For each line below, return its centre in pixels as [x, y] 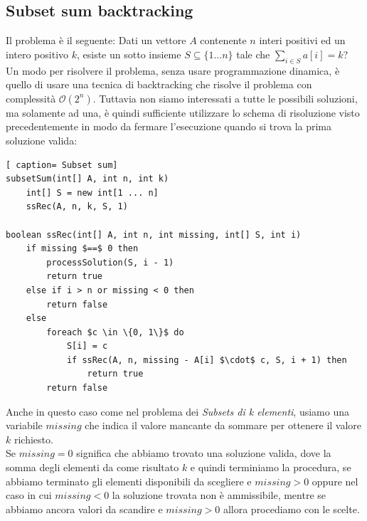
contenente [223, 40]
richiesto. [33, 439]
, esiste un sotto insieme [129, 54]
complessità [31, 98]
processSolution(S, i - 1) [110, 262]
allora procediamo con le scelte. [291, 509]
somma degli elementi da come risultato [92, 467]
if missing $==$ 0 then [82, 249]
